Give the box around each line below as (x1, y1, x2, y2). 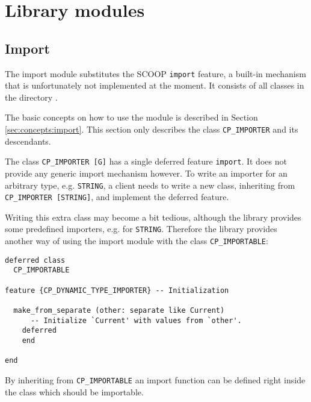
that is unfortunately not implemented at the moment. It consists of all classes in (5, 79, 304, 92)
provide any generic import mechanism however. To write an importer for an (5, 166, 288, 179)
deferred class (5, 256, 66, 265)
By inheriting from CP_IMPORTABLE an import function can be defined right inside (5, 373, 306, 386)
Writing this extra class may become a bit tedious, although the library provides (5, 210, 301, 223)
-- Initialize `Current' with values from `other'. (30, 316, 242, 325)
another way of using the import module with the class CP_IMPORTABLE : (5, 234, 268, 247)
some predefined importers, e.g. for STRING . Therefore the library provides (5, 222, 277, 235)
